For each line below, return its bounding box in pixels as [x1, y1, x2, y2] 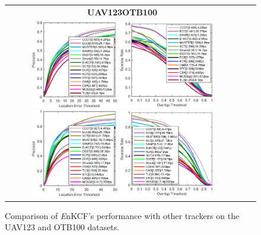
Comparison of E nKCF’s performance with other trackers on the [5, 209, 240, 221]
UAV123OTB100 [87, 5, 157, 18]
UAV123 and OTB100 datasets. [5, 221, 120, 233]
